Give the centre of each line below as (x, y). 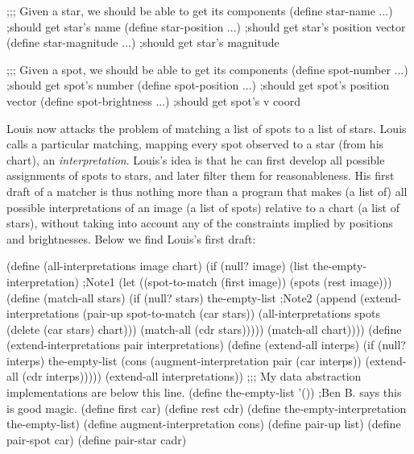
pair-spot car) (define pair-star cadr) (97, 439)
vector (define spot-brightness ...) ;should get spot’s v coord (153, 100)
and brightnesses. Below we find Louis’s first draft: (131, 238)
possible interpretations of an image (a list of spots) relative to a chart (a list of (203, 207)
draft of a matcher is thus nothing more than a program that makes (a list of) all (207, 191)
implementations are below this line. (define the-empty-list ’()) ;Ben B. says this (204, 392)
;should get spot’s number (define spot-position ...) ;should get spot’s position (198, 85)
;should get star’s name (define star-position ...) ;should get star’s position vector (206, 26)
